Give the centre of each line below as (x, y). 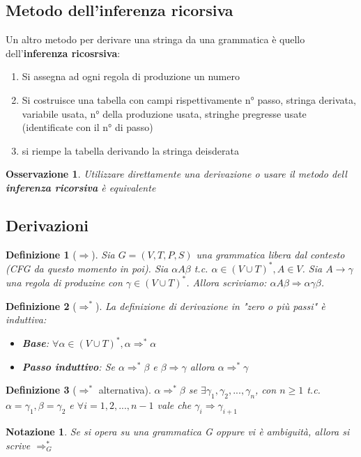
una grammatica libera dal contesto (270, 254)
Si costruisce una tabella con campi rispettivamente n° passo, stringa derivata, (189, 99)
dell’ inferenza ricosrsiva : (63, 53)
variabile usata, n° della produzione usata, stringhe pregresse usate (164, 113)
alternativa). (125, 390)
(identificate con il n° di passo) (87, 127)
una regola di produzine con (64, 282)
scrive (18, 445)
